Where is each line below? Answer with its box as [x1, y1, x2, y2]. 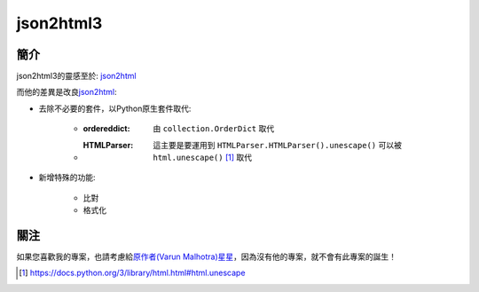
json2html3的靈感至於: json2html [16, 71, 137, 82]
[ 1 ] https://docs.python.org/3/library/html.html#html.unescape [19, 267, 246, 279]
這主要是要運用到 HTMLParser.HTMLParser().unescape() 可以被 [153, 139, 403, 150]
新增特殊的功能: [38, 172, 97, 183]
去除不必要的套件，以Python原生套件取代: [38, 103, 192, 114]
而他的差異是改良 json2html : [16, 87, 117, 98]
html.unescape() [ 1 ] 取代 [153, 152, 253, 163]
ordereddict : [82, 123, 130, 134]
